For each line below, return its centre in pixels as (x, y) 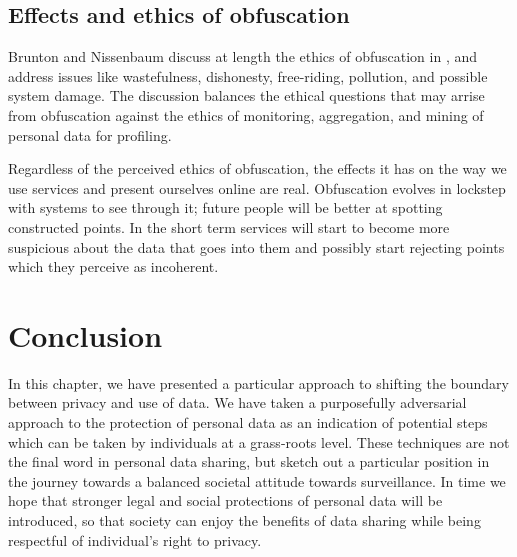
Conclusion (85, 334)
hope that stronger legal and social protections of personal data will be (225, 500)
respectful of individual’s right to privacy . (135, 539)
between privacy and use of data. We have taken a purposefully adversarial (237, 402)
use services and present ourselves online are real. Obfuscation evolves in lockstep (257, 187)
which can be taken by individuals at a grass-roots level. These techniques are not (259, 441)
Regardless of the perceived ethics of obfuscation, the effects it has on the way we (257, 168)
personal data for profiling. (90, 134)
